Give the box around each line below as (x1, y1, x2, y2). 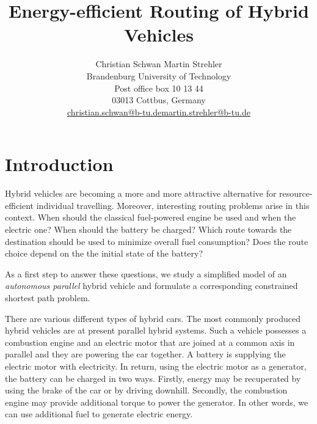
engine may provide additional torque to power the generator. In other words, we (5, 395, 308, 408)
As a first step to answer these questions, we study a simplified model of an (5, 267, 287, 280)
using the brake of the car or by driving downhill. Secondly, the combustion (5, 384, 288, 397)
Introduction (5, 152, 114, 177)
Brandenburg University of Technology (86, 69, 231, 82)
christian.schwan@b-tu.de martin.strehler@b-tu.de (67, 105, 250, 118)
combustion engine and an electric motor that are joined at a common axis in (5, 335, 295, 348)
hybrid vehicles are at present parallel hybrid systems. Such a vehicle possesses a (5, 324, 307, 337)
